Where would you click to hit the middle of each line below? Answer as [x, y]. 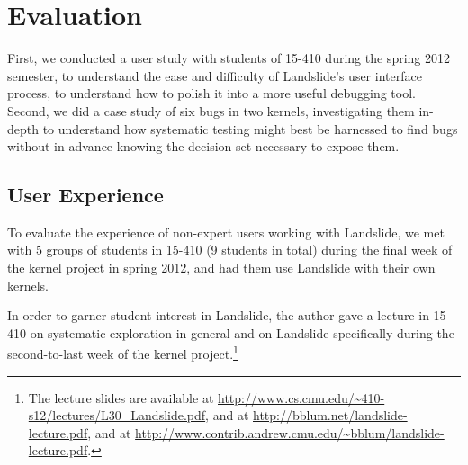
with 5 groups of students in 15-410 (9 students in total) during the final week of [230, 250]
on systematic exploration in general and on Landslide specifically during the [242, 332]
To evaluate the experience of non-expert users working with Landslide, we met [226, 232]
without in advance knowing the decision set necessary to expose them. [203, 146]
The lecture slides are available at [121, 397]
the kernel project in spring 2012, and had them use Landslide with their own [221, 268]
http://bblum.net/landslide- [330, 415]
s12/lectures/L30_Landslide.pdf [117, 415]
